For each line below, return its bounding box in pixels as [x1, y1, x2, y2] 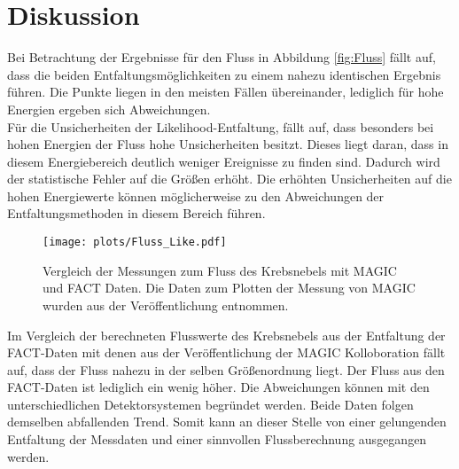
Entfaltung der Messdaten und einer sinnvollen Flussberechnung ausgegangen [7, 430, 427, 449]
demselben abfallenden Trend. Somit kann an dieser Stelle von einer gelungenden [7, 412, 447, 431]
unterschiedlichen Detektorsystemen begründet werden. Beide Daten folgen [7, 395, 414, 413]
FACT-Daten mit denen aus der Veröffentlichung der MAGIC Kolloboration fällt [7, 343, 446, 362]
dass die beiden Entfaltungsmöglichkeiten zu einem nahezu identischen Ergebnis [7, 65, 441, 83]
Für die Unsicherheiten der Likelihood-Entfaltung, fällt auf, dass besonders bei [7, 117, 434, 136]
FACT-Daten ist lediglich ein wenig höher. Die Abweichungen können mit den [7, 378, 430, 396]
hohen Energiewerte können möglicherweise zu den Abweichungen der [7, 186, 385, 205]
